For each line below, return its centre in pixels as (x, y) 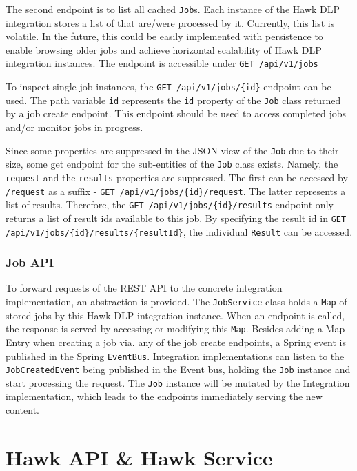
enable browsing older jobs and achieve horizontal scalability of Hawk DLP (164, 49)
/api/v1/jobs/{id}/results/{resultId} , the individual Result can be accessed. (179, 231)
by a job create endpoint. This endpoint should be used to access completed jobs (176, 113)
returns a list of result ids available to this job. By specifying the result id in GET (176, 218)
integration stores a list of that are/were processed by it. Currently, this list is (170, 22)
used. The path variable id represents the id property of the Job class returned (173, 100)
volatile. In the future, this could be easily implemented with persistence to (164, 36)
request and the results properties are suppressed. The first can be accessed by (177, 177)
